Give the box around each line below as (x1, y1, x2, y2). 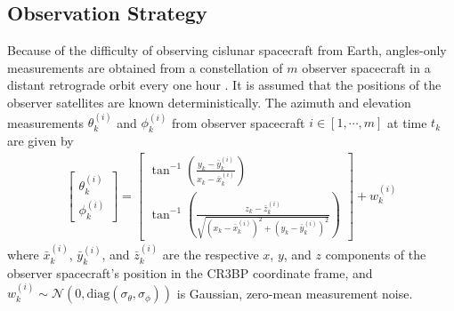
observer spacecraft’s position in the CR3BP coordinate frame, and (7, 263, 373, 282)
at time (387, 113, 427, 132)
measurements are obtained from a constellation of (7, 58, 283, 76)
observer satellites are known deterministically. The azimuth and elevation (7, 92, 411, 111)
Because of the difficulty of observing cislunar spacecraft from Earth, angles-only (7, 41, 447, 60)
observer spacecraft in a (302, 58, 431, 76)
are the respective (162, 245, 259, 264)
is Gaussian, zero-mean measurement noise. (176, 283, 413, 302)
